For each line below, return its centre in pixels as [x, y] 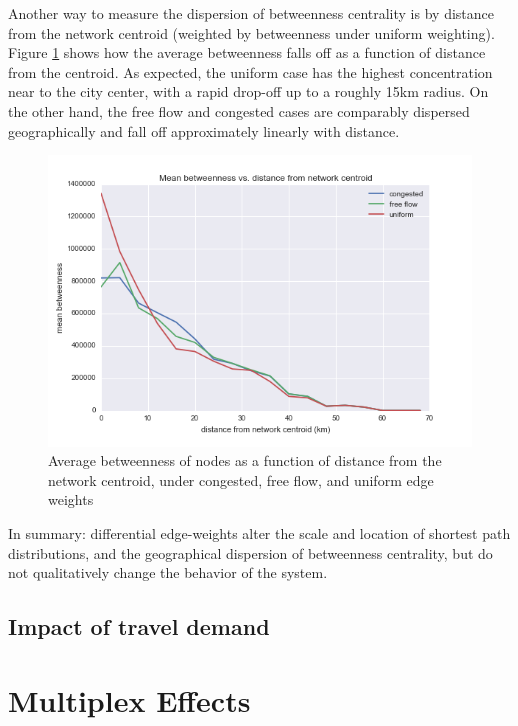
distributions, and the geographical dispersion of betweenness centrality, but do [250, 552]
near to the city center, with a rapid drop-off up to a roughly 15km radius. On [248, 91]
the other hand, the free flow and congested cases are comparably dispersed [239, 110]
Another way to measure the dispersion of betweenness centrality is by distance [251, 13]
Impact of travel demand [139, 626]
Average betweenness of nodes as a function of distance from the [245, 460]
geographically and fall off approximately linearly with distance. [204, 130]
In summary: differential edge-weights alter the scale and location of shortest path [259, 533]
